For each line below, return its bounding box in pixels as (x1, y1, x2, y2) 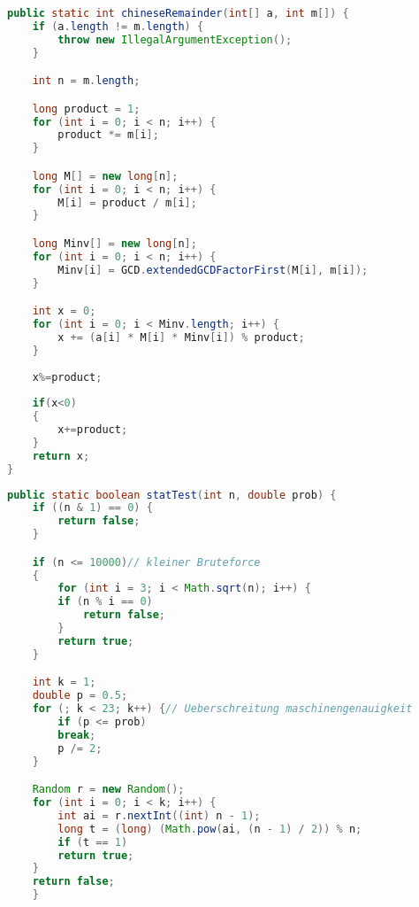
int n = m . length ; (32, 74, 141, 88)
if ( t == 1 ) (57, 835, 128, 849)
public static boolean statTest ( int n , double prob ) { (7, 488, 337, 501)
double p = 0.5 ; (32, 689, 128, 702)
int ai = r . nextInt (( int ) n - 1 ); (57, 809, 261, 822)
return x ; (32, 449, 90, 462)
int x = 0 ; (32, 305, 96, 318)
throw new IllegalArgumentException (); (57, 33, 293, 46)
